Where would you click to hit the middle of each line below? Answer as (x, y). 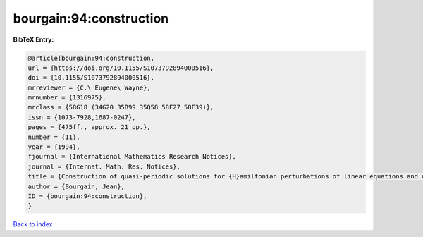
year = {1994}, (54, 147)
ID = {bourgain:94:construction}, (87, 196)
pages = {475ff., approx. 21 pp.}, (89, 127)
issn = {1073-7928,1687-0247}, (82, 117)
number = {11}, (54, 137)
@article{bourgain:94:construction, (91, 58)
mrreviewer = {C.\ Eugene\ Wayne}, (89, 87)
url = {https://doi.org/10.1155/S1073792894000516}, (121, 68)
